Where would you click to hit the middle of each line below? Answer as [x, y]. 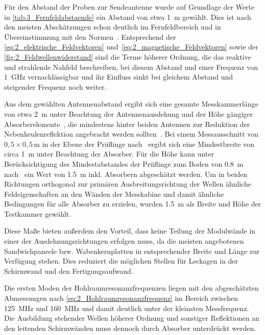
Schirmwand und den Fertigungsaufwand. [69, 270]
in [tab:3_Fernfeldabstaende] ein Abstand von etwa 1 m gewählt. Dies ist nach [128, 17]
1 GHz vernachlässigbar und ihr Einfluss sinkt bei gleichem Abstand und [119, 77]
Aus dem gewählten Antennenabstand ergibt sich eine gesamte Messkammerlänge [131, 104]
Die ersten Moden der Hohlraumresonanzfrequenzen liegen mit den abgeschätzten [131, 288]
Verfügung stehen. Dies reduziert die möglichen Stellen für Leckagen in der [121, 261]
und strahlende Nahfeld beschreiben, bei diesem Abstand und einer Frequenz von [131, 67]
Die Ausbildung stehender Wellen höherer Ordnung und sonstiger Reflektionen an [132, 318]
